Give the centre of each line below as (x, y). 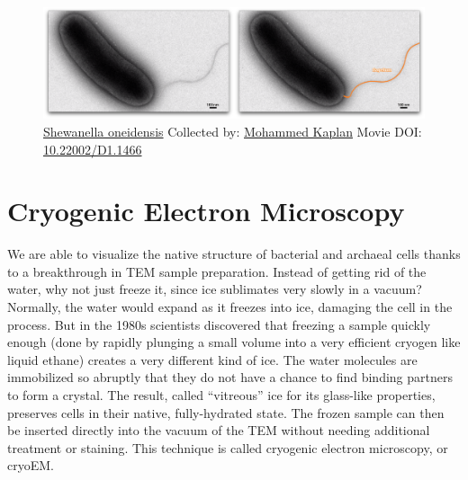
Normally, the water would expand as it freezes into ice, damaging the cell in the (230, 307)
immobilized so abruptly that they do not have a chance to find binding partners (230, 377)
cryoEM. (31, 465)
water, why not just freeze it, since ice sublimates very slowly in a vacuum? (215, 289)
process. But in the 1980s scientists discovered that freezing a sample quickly (219, 324)
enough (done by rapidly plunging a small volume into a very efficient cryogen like (234, 342)
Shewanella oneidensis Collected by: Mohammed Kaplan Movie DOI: (233, 131)
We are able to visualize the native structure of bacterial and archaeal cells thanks (234, 254)
